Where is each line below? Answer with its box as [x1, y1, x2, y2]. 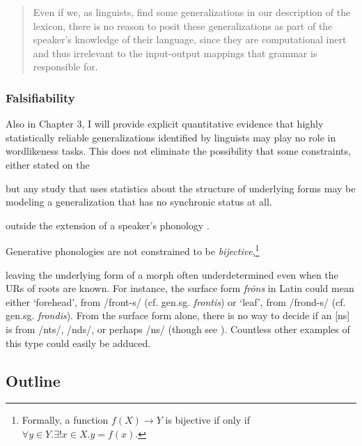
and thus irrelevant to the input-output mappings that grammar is [33, 45, 317, 60]
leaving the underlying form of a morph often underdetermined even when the [6, 267, 338, 282]
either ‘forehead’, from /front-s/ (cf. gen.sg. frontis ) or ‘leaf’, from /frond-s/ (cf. [6, 294, 346, 309]
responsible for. [33, 59, 98, 74]
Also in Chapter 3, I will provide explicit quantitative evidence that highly [6, 116, 324, 131]
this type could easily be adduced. [6, 335, 151, 350]
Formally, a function [22, 413, 109, 427]
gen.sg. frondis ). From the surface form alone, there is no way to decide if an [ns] [6, 308, 350, 323]
